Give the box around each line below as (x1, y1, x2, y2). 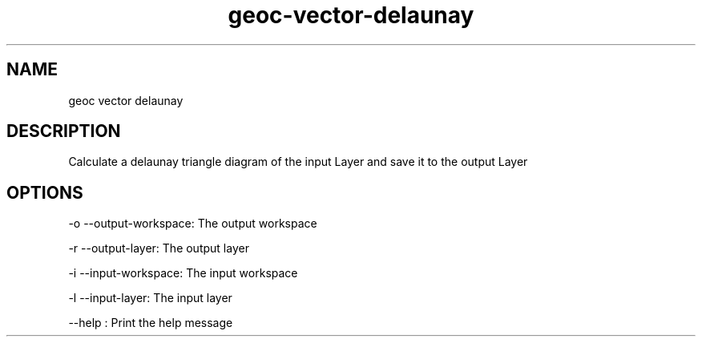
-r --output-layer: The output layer (68, 241, 249, 256)
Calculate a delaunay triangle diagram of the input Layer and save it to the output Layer (68, 155, 528, 169)
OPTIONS (6, 182, 83, 203)
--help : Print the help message (68, 316, 233, 330)
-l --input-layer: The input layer (68, 291, 232, 305)
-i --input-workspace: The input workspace (68, 266, 298, 280)
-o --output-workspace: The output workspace (68, 216, 317, 231)
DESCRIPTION (6, 121, 121, 142)
